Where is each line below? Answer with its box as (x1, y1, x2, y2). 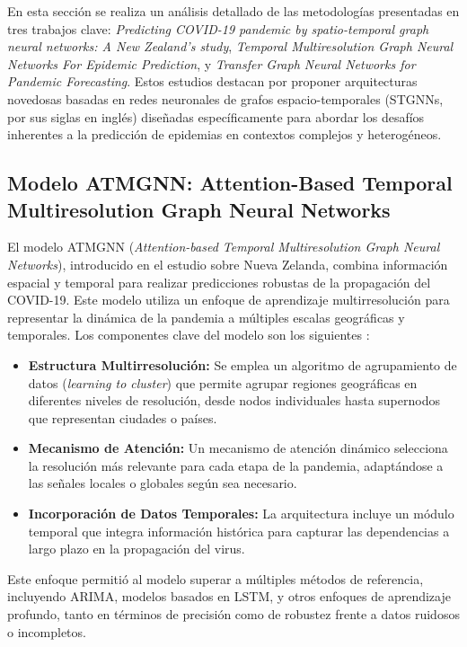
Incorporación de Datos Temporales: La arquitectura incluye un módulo (28, 504, 454, 523)
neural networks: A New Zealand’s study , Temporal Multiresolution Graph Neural (7, 37, 454, 56)
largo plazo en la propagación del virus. (28, 539, 245, 558)
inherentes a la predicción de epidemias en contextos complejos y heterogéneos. (7, 125, 442, 144)
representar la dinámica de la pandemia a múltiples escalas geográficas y (7, 307, 405, 326)
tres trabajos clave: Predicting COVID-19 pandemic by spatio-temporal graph (7, 19, 429, 38)
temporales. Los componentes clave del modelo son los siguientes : (7, 325, 370, 344)
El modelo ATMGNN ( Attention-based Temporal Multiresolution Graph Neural (7, 237, 440, 256)
